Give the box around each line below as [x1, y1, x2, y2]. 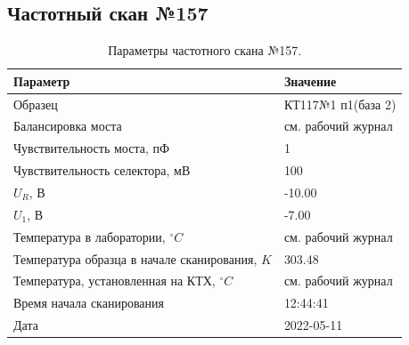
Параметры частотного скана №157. [108, 41, 302, 60]
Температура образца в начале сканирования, [13, 249, 258, 268]
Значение [283, 71, 337, 90]
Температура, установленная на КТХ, [13, 271, 216, 290]
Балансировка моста [13, 116, 122, 135]
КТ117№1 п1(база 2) [283, 94, 397, 113]
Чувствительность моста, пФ [13, 139, 170, 157]
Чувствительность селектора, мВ [13, 161, 191, 180]
